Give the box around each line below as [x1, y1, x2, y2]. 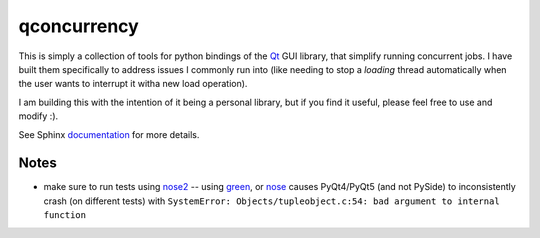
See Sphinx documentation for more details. [18, 128, 200, 140]
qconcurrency [18, 15, 139, 37]
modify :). [18, 110, 59, 122]
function [43, 210, 87, 221]
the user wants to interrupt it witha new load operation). [18, 78, 248, 90]
